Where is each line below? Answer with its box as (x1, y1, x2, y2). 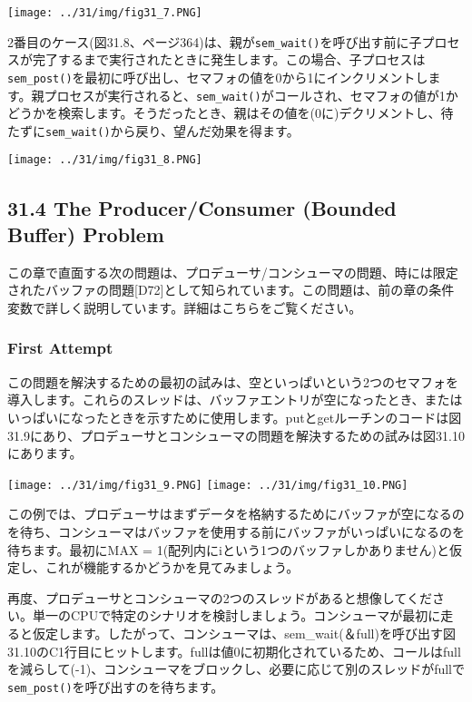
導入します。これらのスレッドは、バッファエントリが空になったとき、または (7, 390, 463, 409)
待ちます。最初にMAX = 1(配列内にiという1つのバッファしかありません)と (7, 540, 450, 559)
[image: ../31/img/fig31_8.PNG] (7, 153, 202, 167)
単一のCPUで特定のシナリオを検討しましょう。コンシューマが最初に (32, 606, 441, 625)
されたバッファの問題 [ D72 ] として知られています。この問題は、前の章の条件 (7, 280, 455, 299)
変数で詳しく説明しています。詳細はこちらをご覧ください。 (7, 297, 362, 317)
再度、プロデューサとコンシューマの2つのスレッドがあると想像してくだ (7, 588, 432, 607)
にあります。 (7, 444, 83, 463)
